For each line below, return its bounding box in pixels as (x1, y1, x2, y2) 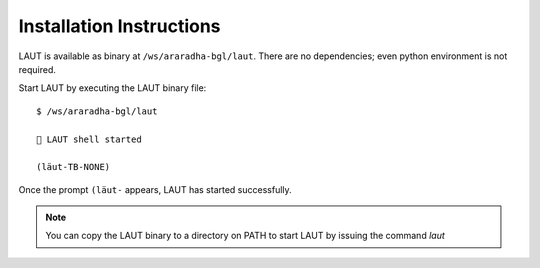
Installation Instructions (18, 15, 221, 37)
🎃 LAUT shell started (36, 133, 142, 145)
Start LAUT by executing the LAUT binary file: (18, 82, 207, 94)
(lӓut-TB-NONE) (36, 161, 111, 173)
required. (18, 63, 57, 75)
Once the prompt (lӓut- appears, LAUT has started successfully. (18, 183, 292, 195)
